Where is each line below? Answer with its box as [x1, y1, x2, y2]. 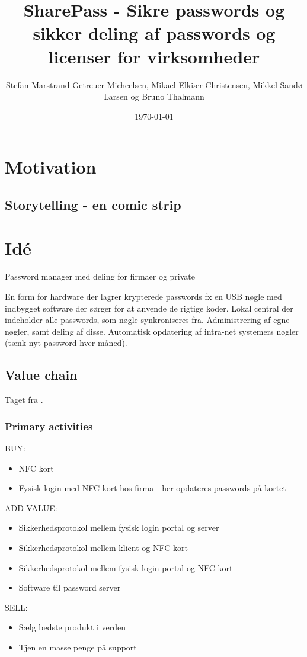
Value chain [5, 366, 78, 384]
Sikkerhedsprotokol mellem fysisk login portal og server [18, 521, 219, 534]
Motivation [5, 155, 97, 179]
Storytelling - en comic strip [5, 195, 181, 213]
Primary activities [5, 418, 93, 433]
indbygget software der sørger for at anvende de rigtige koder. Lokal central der [5, 302, 293, 314]
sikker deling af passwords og [33, 21, 276, 45]
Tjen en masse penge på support [18, 640, 137, 653]
